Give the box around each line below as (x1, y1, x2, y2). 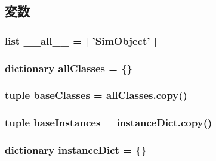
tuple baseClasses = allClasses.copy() (5, 88, 187, 103)
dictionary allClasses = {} (5, 60, 132, 75)
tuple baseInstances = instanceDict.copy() (5, 115, 212, 130)
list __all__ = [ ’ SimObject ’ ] (5, 33, 157, 48)
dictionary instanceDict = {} (5, 143, 147, 157)
